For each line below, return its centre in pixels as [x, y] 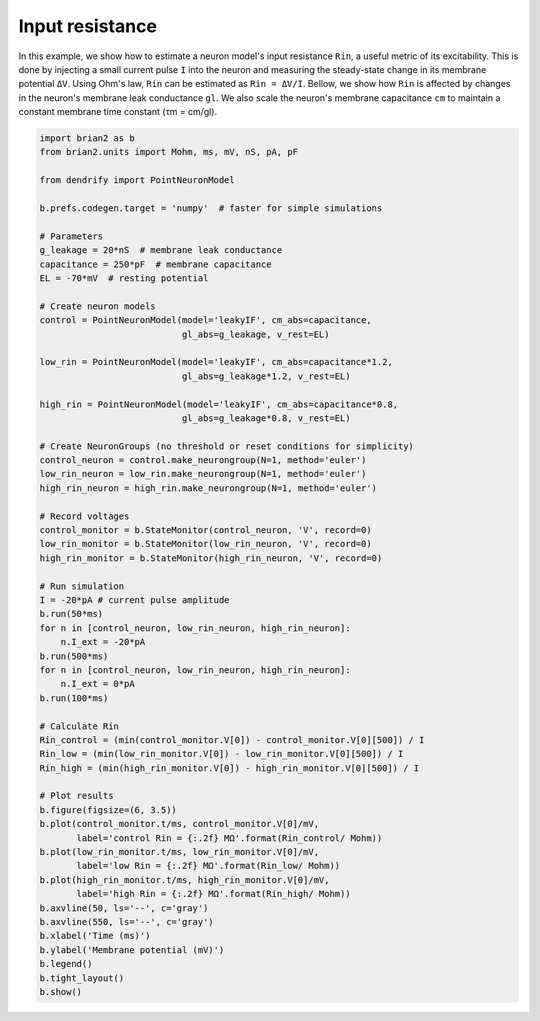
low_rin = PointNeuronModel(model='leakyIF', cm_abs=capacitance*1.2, [216, 362]
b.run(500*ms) [74, 656]
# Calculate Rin [79, 726]
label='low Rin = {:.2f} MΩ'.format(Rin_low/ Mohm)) [208, 866]
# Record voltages [84, 516]
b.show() [61, 991]
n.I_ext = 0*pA [97, 684]
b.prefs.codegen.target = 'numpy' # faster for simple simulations [211, 208]
